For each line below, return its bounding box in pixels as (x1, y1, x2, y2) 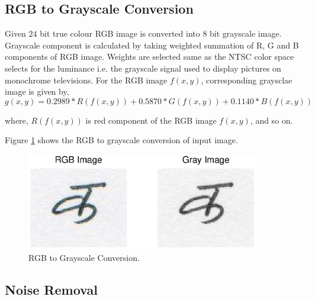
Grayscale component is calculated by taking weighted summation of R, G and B (5, 38, 299, 51)
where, (5, 114, 28, 126)
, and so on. (250, 114, 293, 126)
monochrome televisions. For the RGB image (5, 73, 168, 86)
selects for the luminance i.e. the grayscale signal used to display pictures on (5, 62, 281, 74)
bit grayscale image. (210, 27, 282, 40)
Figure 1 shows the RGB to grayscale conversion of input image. (5, 134, 238, 146)
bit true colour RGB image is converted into (40, 27, 200, 40)
